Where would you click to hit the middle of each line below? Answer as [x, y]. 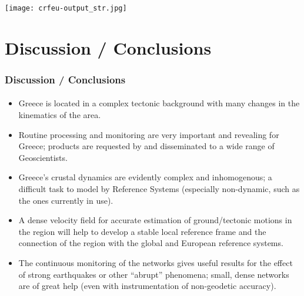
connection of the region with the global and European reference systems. [151, 243]
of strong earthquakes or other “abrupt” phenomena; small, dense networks [154, 274]
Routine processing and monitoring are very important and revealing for [149, 134]
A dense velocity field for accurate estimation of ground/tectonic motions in [155, 220]
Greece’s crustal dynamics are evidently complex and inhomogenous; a [145, 177]
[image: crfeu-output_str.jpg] [66, 8]
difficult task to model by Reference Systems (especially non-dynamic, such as [159, 188]
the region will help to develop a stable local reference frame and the [142, 231]
